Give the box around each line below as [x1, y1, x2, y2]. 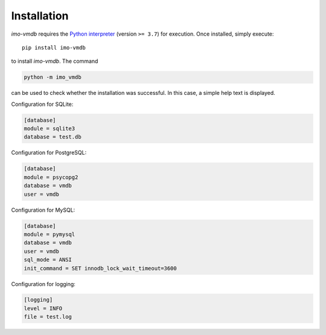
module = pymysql [24, 230, 75, 238]
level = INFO [24, 305, 63, 311]
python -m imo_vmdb [24, 74, 81, 81]
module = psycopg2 [24, 174, 78, 181]
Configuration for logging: [11, 280, 75, 287]
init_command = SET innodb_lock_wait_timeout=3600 [24, 265, 177, 272]
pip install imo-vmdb [22, 44, 86, 51]
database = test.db [24, 134, 81, 140]
